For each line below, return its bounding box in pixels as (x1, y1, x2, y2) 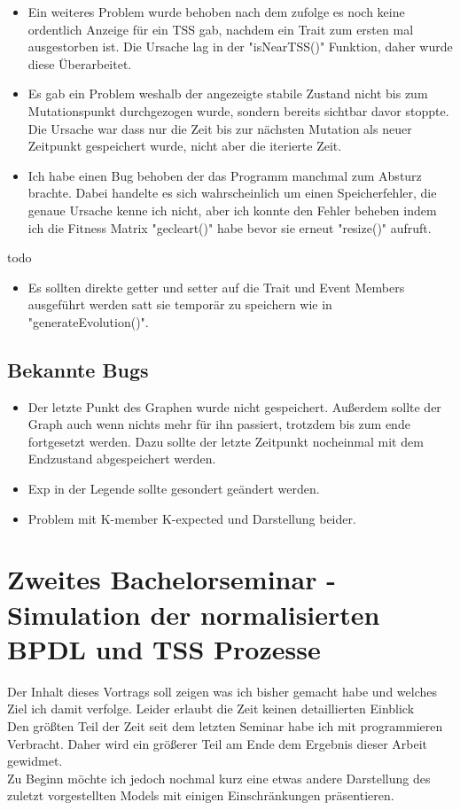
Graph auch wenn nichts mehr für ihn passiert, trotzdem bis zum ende (27, 415, 410, 433)
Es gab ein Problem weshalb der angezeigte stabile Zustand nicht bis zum (27, 84, 428, 103)
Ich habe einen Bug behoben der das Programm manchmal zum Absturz (27, 166, 422, 184)
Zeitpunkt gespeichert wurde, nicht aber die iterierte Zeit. (27, 136, 342, 155)
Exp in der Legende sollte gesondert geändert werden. (27, 479, 320, 498)
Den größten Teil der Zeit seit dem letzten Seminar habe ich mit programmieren (7, 716, 443, 735)
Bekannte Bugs (7, 355, 149, 383)
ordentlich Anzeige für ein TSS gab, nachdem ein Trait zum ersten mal (27, 19, 414, 38)
